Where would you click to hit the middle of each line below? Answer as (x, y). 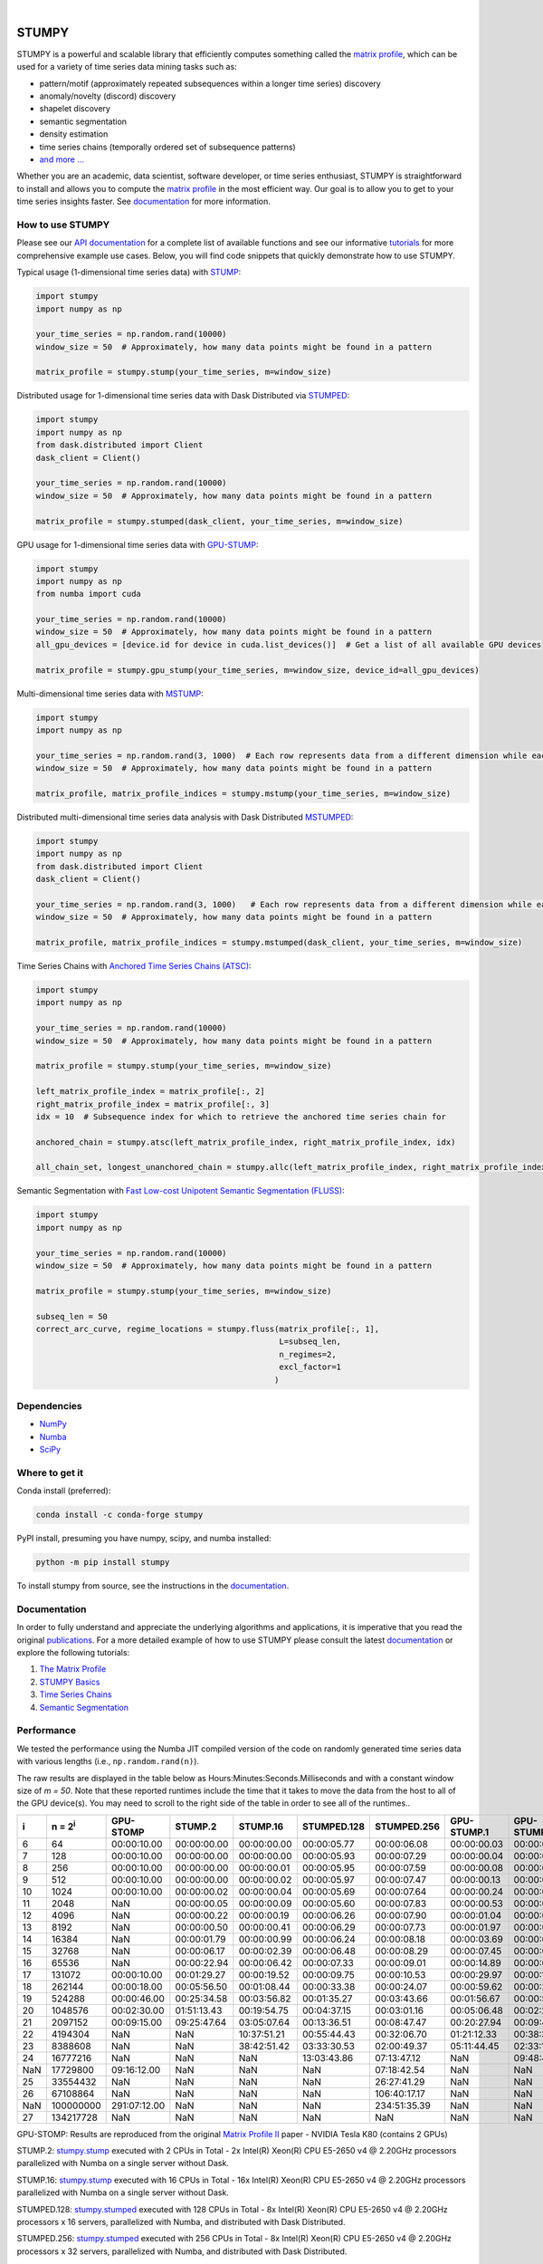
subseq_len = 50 (72, 1316)
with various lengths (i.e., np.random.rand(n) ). (108, 1761)
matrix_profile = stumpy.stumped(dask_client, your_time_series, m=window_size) (219, 521)
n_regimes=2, (308, 1354)
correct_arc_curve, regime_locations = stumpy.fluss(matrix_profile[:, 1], (208, 1329)
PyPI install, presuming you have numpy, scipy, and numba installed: (144, 1539)
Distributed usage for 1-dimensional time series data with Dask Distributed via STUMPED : (183, 396)
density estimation (74, 134)
